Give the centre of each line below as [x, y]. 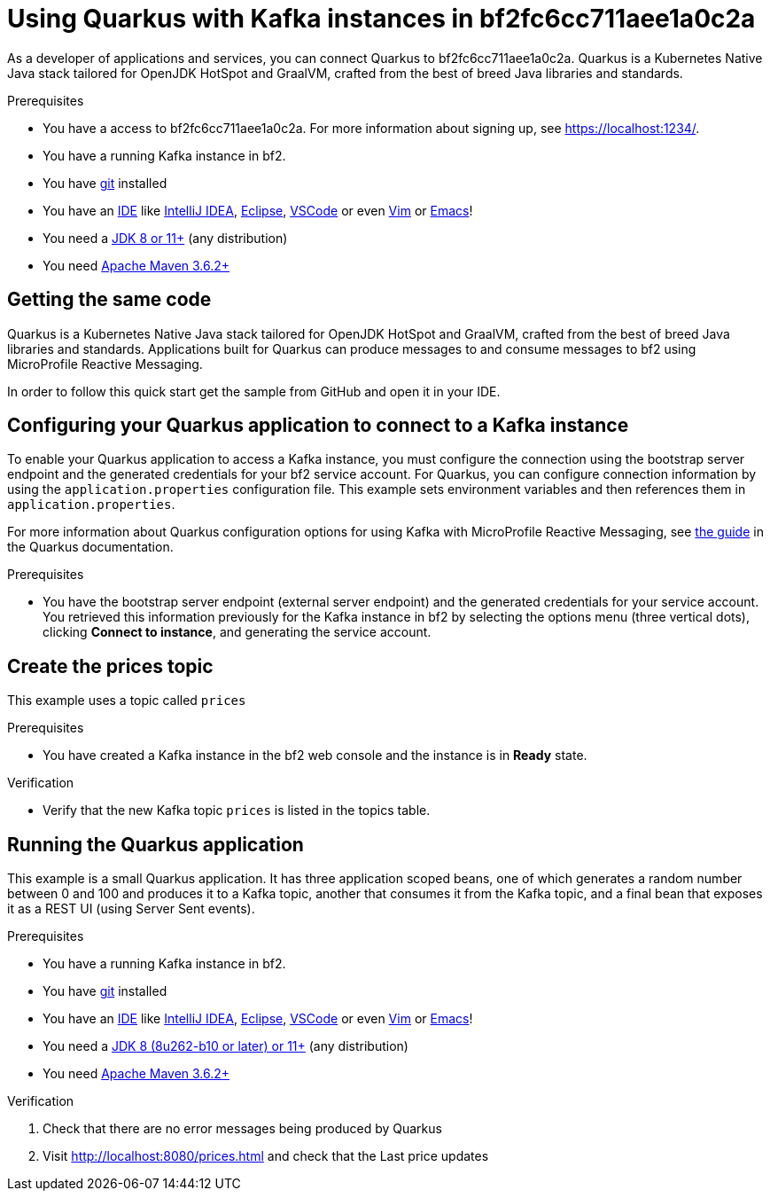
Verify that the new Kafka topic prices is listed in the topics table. [237, 810]
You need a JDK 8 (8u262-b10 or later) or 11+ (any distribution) [226, 1046]
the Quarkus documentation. [90, 547]
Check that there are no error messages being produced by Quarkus [242, 1129]
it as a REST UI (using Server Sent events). [131, 909]
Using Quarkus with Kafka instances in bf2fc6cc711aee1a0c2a [381, 19]
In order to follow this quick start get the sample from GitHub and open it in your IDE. [254, 391]
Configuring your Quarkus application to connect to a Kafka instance [318, 426]
